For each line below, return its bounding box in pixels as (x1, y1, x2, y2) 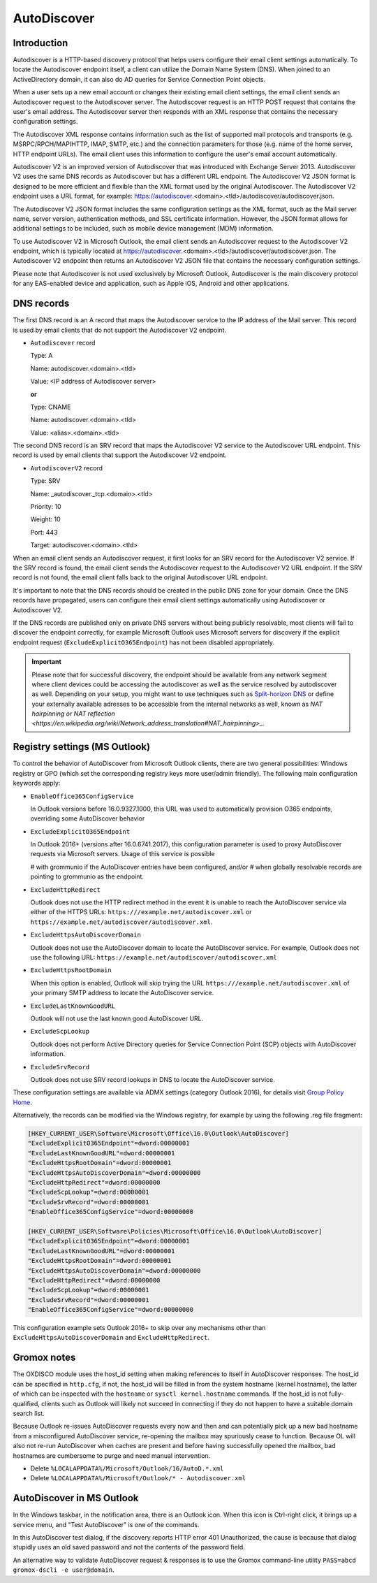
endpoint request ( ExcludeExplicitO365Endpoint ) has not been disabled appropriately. (13, 638, 275, 646)
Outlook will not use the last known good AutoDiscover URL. (30, 1014, 204, 1022)
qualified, (13, 1399, 40, 1408)
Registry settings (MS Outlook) (13, 741, 150, 753)
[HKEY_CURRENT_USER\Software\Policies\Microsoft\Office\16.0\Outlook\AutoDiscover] (27, 1227, 323, 1235)
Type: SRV (30, 477, 61, 485)
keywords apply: (13, 779, 61, 788)
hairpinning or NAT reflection (31, 709, 115, 718)
